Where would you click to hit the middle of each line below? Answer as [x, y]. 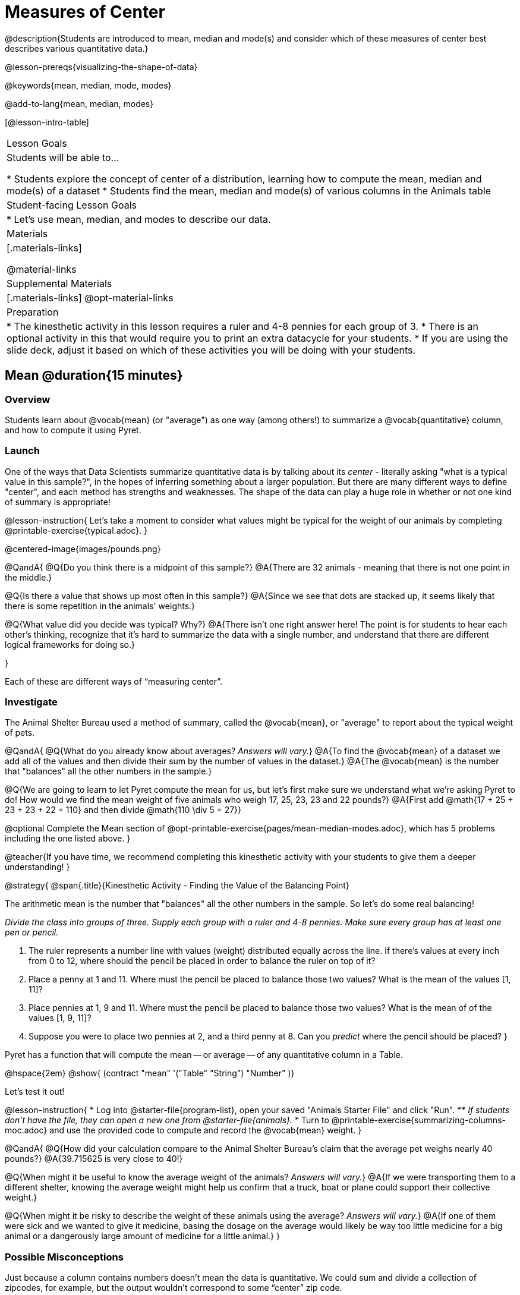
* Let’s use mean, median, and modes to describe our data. [139, 219]
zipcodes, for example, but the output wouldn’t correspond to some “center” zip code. [174, 1288]
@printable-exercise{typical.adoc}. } [76, 530]
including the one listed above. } [68, 839]
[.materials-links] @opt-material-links [90, 297]
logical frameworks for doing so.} [70, 644]
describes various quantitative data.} [77, 48]
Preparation [33, 312]
